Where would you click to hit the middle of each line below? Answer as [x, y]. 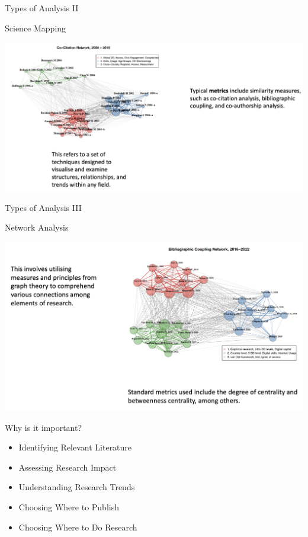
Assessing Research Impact [68, 467]
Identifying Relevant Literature [75, 447]
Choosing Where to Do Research [78, 527]
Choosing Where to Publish [69, 506]
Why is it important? [44, 427]
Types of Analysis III [43, 207]
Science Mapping [36, 28]
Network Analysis [37, 227]
